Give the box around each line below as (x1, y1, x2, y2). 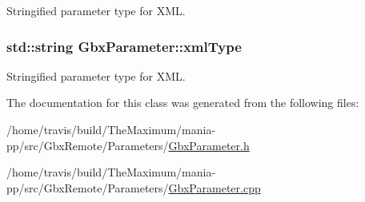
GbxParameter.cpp (168, 179, 261, 196)
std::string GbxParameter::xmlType (6, 36, 242, 56)
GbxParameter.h (168, 137, 250, 153)
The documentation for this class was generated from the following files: (6, 94, 359, 111)
